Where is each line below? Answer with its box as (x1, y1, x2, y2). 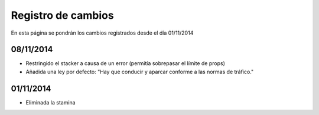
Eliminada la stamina (25, 99, 76, 106)
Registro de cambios (11, 9, 115, 22)
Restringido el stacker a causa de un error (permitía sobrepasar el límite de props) (25, 60, 226, 67)
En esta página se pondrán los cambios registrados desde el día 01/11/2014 (11, 29, 194, 36)
